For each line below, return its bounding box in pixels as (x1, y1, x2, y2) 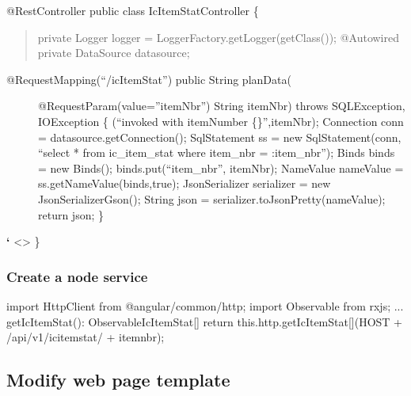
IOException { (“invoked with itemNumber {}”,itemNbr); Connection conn (38, 112, 404, 129)
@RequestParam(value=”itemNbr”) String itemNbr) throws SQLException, (38, 97, 405, 114)
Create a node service (6, 266, 148, 286)
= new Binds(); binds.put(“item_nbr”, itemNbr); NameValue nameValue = (38, 159, 404, 176)
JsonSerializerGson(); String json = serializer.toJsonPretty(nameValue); (38, 190, 386, 207)
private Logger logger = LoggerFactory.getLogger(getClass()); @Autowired (37, 29, 399, 45)
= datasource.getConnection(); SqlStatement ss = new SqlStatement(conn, (38, 128, 401, 145)
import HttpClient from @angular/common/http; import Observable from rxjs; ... (6, 297, 404, 314)
